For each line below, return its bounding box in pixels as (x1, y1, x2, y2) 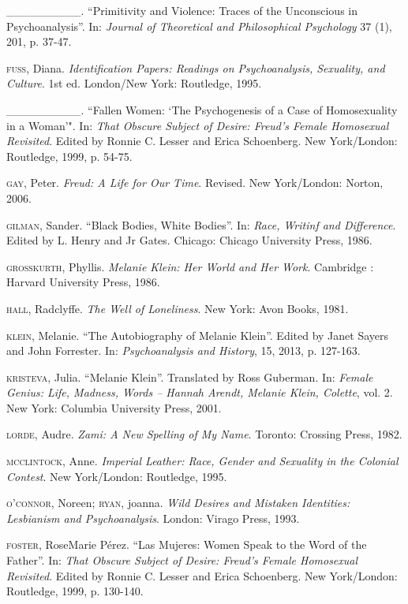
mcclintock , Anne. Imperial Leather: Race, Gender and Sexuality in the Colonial (6, 453, 399, 469)
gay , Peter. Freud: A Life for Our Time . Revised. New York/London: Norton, (6, 174, 384, 191)
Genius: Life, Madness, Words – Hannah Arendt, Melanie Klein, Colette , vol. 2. (6, 384, 393, 401)
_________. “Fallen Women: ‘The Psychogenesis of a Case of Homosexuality (6, 101, 398, 117)
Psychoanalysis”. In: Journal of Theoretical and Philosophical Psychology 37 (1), (6, 17, 392, 34)
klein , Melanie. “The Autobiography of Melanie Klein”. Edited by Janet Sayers (6, 326, 389, 343)
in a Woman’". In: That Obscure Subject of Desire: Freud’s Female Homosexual (6, 117, 389, 133)
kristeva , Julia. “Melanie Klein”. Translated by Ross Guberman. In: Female (6, 368, 373, 385)
